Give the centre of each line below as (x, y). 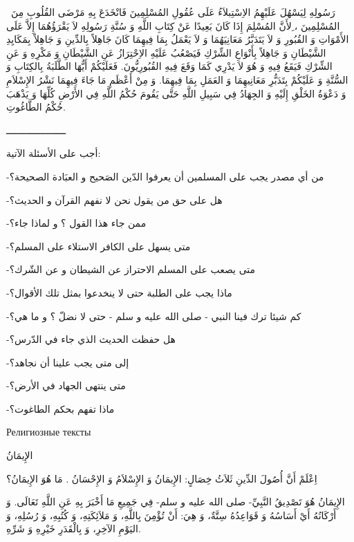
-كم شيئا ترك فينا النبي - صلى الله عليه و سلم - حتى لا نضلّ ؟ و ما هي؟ (154, 316)
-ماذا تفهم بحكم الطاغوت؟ (60, 408)
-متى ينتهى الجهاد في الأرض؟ (66, 385)
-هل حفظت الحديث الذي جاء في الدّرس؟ (91, 339)
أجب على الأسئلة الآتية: (54, 153)
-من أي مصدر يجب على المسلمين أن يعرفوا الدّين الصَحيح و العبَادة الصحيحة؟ (165, 176)
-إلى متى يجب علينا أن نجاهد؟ (68, 362)
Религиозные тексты (49, 432)
